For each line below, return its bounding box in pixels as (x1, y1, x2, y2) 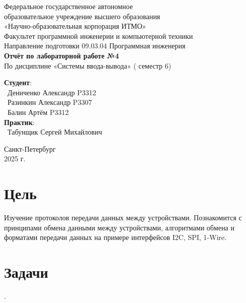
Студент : (4, 77, 32, 88)
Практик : (4, 116, 35, 127)
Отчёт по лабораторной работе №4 (4, 50, 119, 60)
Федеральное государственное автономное (4, 1, 133, 11)
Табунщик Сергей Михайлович (7, 127, 102, 137)
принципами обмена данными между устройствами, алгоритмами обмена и (4, 222, 234, 232)
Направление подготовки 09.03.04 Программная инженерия (4, 40, 186, 51)
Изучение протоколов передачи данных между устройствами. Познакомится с (4, 212, 242, 223)
